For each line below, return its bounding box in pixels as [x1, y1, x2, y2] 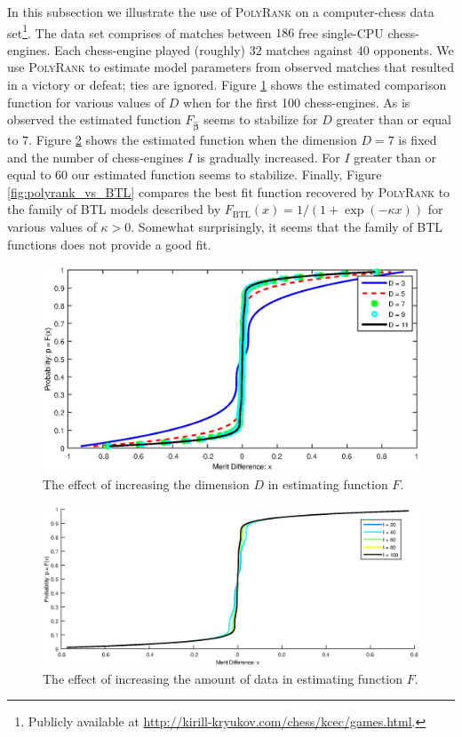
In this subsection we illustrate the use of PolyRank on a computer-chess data [7, 3, 434, 20]
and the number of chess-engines [7, 147, 184, 166]
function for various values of [7, 92, 165, 111]
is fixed [398, 130, 437, 148]
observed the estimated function [7, 110, 181, 129]
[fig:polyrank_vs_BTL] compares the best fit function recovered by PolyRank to [7, 182, 450, 201]
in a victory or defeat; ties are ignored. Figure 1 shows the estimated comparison [7, 75, 447, 94]
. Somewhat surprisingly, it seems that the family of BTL [131, 217, 443, 235]
